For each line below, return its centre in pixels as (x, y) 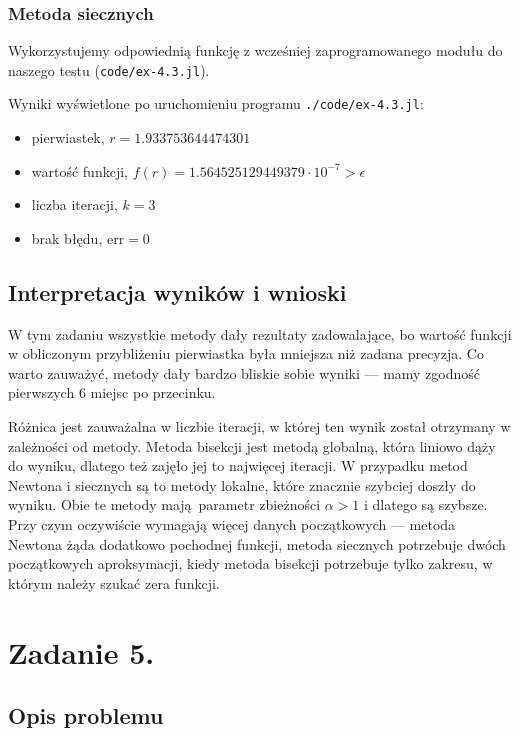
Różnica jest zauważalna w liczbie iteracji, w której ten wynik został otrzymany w (259, 426)
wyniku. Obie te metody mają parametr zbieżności (164, 504)
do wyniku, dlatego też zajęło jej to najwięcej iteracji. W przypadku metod (238, 465)
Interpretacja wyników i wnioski (177, 291)
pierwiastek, (68, 137)
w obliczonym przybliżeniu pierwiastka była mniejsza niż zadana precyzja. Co (246, 353)
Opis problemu (86, 715)
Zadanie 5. (81, 651)
